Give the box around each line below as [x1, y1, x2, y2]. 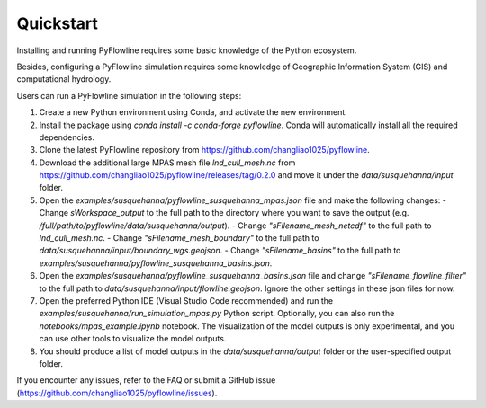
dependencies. [39, 131, 94, 143]
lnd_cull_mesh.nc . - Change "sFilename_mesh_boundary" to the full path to [39, 233, 319, 244]
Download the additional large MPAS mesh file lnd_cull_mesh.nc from [39, 157, 296, 168]
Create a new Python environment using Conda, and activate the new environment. [39, 107, 348, 118]
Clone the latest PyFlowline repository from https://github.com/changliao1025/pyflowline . [39, 145, 371, 155]
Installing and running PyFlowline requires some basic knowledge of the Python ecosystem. [16, 45, 357, 56]
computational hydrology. [16, 74, 112, 84]
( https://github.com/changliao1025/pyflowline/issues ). [16, 387, 218, 398]
